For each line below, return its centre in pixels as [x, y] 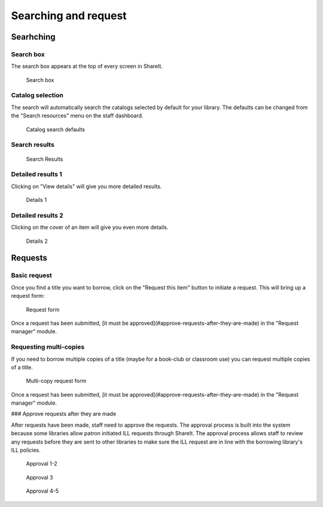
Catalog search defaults [55, 129]
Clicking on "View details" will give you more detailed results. [86, 186]
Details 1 [36, 200]
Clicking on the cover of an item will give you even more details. [90, 227]
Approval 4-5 [42, 491]
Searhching [33, 37]
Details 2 [37, 241]
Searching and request [69, 16]
